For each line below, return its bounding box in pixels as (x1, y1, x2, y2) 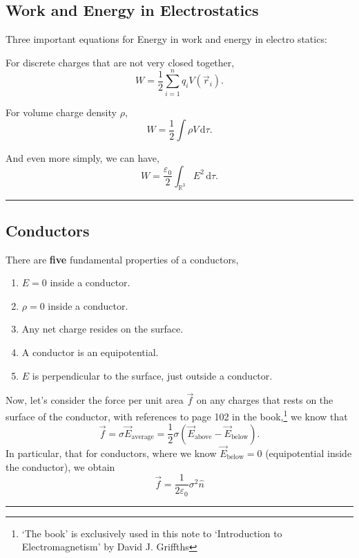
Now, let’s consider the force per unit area (6, 393, 184, 407)
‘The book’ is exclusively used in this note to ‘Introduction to (21, 526, 282, 540)
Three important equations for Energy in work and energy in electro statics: (6, 32, 327, 46)
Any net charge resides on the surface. (21, 322, 184, 336)
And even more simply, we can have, (6, 151, 159, 165)
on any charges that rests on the (196, 393, 333, 407)
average (131, 434, 154, 441)
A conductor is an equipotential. (21, 345, 159, 360)
